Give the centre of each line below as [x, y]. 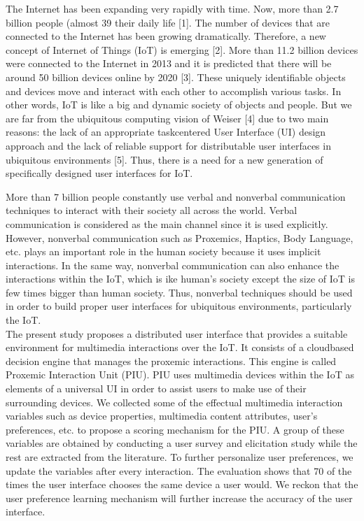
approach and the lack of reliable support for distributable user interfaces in [168, 145]
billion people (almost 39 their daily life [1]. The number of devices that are [168, 22]
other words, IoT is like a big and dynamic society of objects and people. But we [179, 105]
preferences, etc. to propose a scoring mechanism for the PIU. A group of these [175, 429]
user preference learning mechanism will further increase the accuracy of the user [179, 498]
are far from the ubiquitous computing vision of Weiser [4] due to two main [167, 118]
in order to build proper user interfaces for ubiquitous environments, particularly [179, 306]
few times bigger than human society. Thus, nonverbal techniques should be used [179, 292]
